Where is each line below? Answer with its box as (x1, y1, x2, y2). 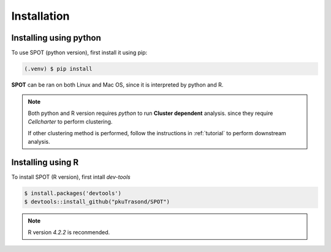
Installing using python (11, 33, 101, 43)
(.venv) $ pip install (24, 65, 93, 73)
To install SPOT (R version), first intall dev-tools (11, 173, 131, 181)
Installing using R (11, 157, 79, 167)
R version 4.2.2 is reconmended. (28, 228, 110, 236)
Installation (11, 9, 70, 23)
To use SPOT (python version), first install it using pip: (11, 49, 148, 57)
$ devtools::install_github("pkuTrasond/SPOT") (24, 199, 170, 205)
